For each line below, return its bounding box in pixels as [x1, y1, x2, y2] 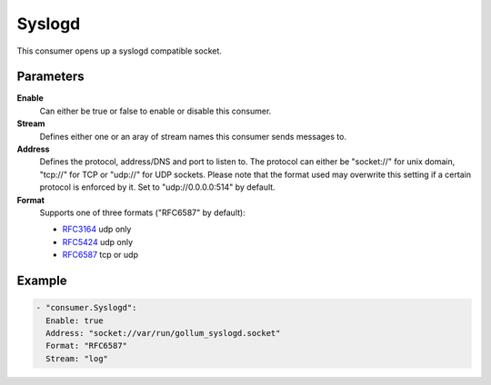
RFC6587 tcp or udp [62, 250, 138, 261]
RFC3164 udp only [62, 223, 132, 235]
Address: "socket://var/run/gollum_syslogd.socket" [45, 328, 281, 338]
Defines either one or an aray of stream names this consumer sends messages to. [39, 131, 347, 142]
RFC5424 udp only [62, 236, 134, 247]
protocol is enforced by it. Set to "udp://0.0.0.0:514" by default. [39, 182, 276, 192]
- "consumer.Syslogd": [35, 302, 137, 313]
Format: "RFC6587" [45, 341, 127, 351]
